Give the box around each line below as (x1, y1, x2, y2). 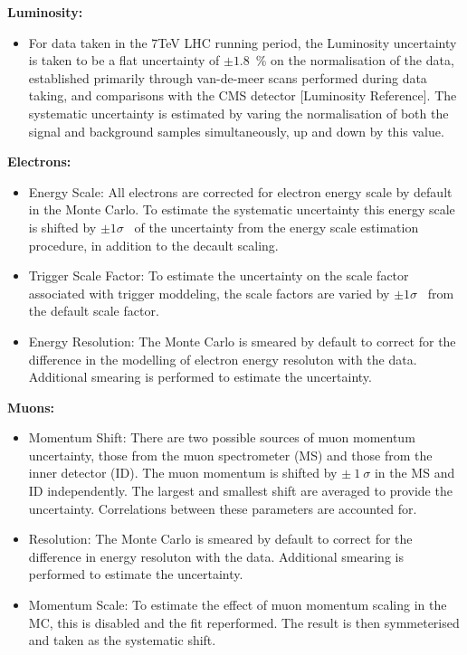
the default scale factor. (28, 301, 159, 320)
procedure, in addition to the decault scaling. (28, 235, 279, 254)
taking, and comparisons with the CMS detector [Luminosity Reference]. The (28, 86, 457, 105)
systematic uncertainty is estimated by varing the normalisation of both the (28, 103, 449, 122)
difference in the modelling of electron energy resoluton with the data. (28, 349, 417, 368)
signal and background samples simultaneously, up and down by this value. (28, 121, 444, 140)
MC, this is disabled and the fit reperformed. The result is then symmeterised (28, 612, 460, 631)
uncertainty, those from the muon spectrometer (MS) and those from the (28, 445, 433, 464)
